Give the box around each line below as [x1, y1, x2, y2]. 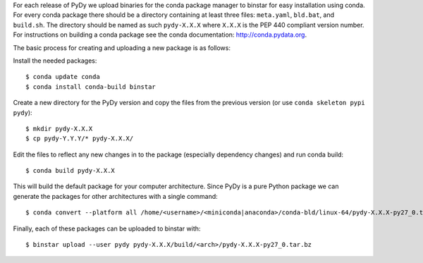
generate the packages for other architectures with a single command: [13, 192, 218, 200]
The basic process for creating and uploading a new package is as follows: [13, 43, 231, 52]
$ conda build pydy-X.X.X [25, 166, 116, 175]
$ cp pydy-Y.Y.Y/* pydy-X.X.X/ [25, 135, 134, 142]
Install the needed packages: [13, 56, 97, 65]
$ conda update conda [25, 73, 100, 81]
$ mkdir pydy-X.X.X [25, 124, 93, 133]
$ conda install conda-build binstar [25, 82, 157, 91]
